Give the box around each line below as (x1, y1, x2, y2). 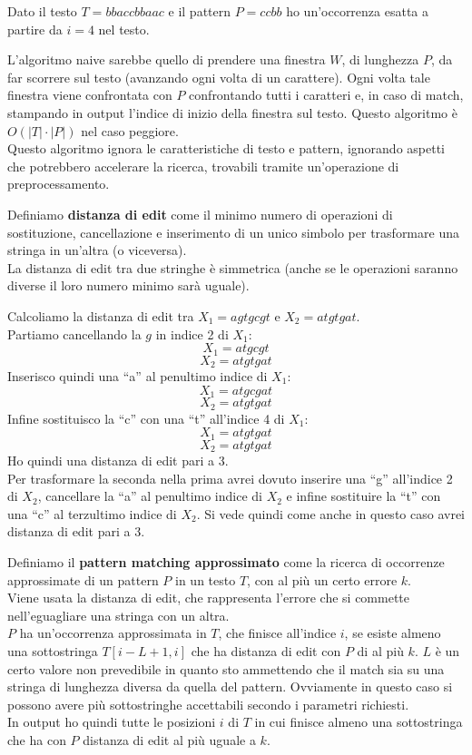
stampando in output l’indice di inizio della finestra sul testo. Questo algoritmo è (7, 103, 457, 122)
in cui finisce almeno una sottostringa (254, 712, 463, 731)
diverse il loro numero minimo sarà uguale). (7, 276, 250, 295)
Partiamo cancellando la (7, 324, 142, 343)
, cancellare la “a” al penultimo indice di (37, 486, 262, 505)
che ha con (7, 730, 66, 749)
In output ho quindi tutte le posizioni (7, 712, 216, 731)
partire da (7, 19, 63, 38)
